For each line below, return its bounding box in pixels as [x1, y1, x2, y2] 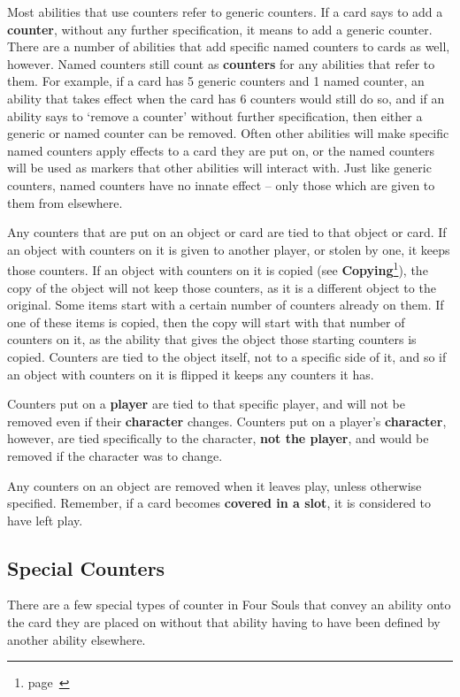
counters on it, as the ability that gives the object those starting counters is [7, 330, 417, 348]
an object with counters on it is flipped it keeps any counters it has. [7, 364, 374, 383]
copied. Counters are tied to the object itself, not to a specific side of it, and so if [7, 347, 447, 365]
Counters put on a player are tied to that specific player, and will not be [7, 394, 405, 413]
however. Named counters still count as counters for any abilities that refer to [7, 54, 435, 73]
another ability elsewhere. [7, 630, 146, 648]
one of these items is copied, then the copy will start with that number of [7, 312, 405, 331]
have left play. [7, 510, 83, 529]
